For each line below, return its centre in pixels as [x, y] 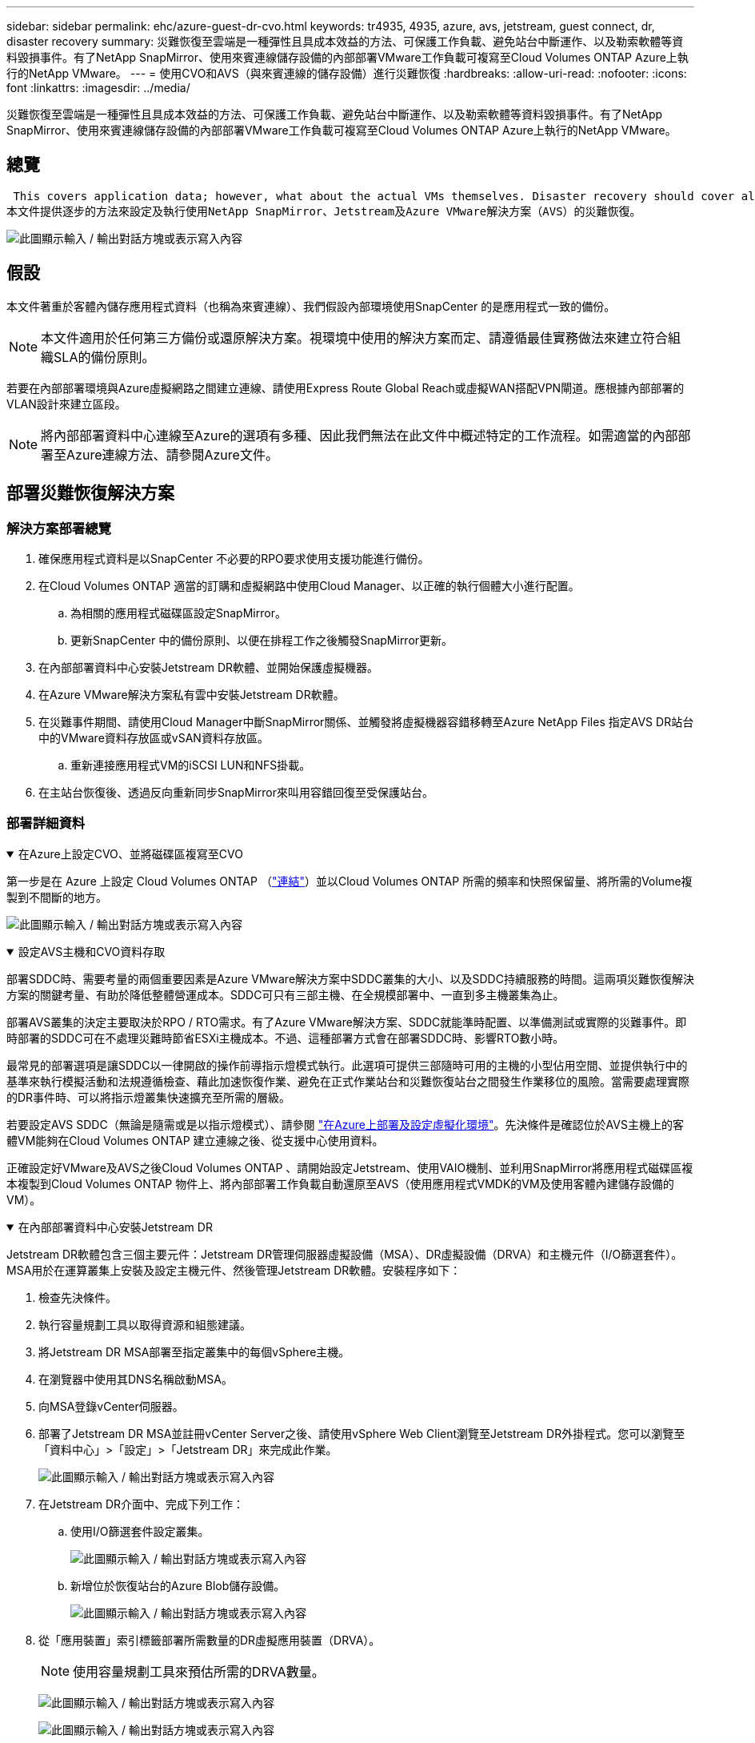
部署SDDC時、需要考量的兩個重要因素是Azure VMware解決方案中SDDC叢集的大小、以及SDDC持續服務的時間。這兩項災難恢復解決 [350, 978]
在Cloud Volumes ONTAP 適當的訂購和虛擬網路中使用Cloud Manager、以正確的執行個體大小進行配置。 [309, 585]
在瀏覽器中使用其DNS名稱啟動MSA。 [136, 1379]
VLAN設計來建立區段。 [66, 404]
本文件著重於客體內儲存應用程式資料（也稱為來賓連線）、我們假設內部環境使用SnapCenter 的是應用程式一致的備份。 [311, 306]
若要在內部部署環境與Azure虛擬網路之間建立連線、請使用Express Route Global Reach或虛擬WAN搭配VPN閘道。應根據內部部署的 [346, 388]
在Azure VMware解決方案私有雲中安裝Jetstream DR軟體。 [192, 694]
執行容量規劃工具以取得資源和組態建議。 [145, 1324]
